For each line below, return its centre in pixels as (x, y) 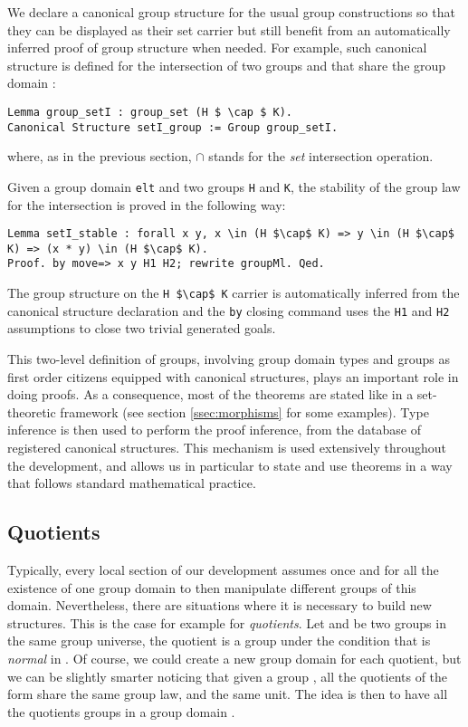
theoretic (32, 411)
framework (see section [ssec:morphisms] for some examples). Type (244, 411)
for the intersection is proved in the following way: (147, 204)
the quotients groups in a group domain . (121, 711)
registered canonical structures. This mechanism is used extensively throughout (227, 447)
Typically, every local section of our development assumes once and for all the (223, 569)
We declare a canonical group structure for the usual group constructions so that (231, 12)
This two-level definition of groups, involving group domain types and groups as (229, 359)
